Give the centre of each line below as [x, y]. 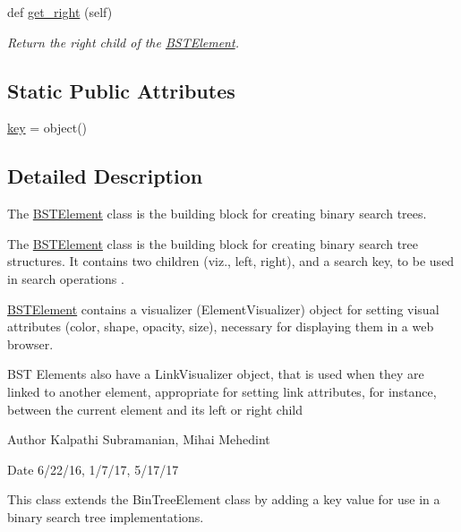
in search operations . [66, 278]
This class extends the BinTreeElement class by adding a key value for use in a [224, 499]
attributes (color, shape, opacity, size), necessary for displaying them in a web [221, 326]
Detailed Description [105, 176]
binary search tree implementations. [106, 516]
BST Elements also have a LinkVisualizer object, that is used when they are [216, 374]
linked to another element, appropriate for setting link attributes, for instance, [222, 391]
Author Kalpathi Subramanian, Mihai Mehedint [139, 439]
